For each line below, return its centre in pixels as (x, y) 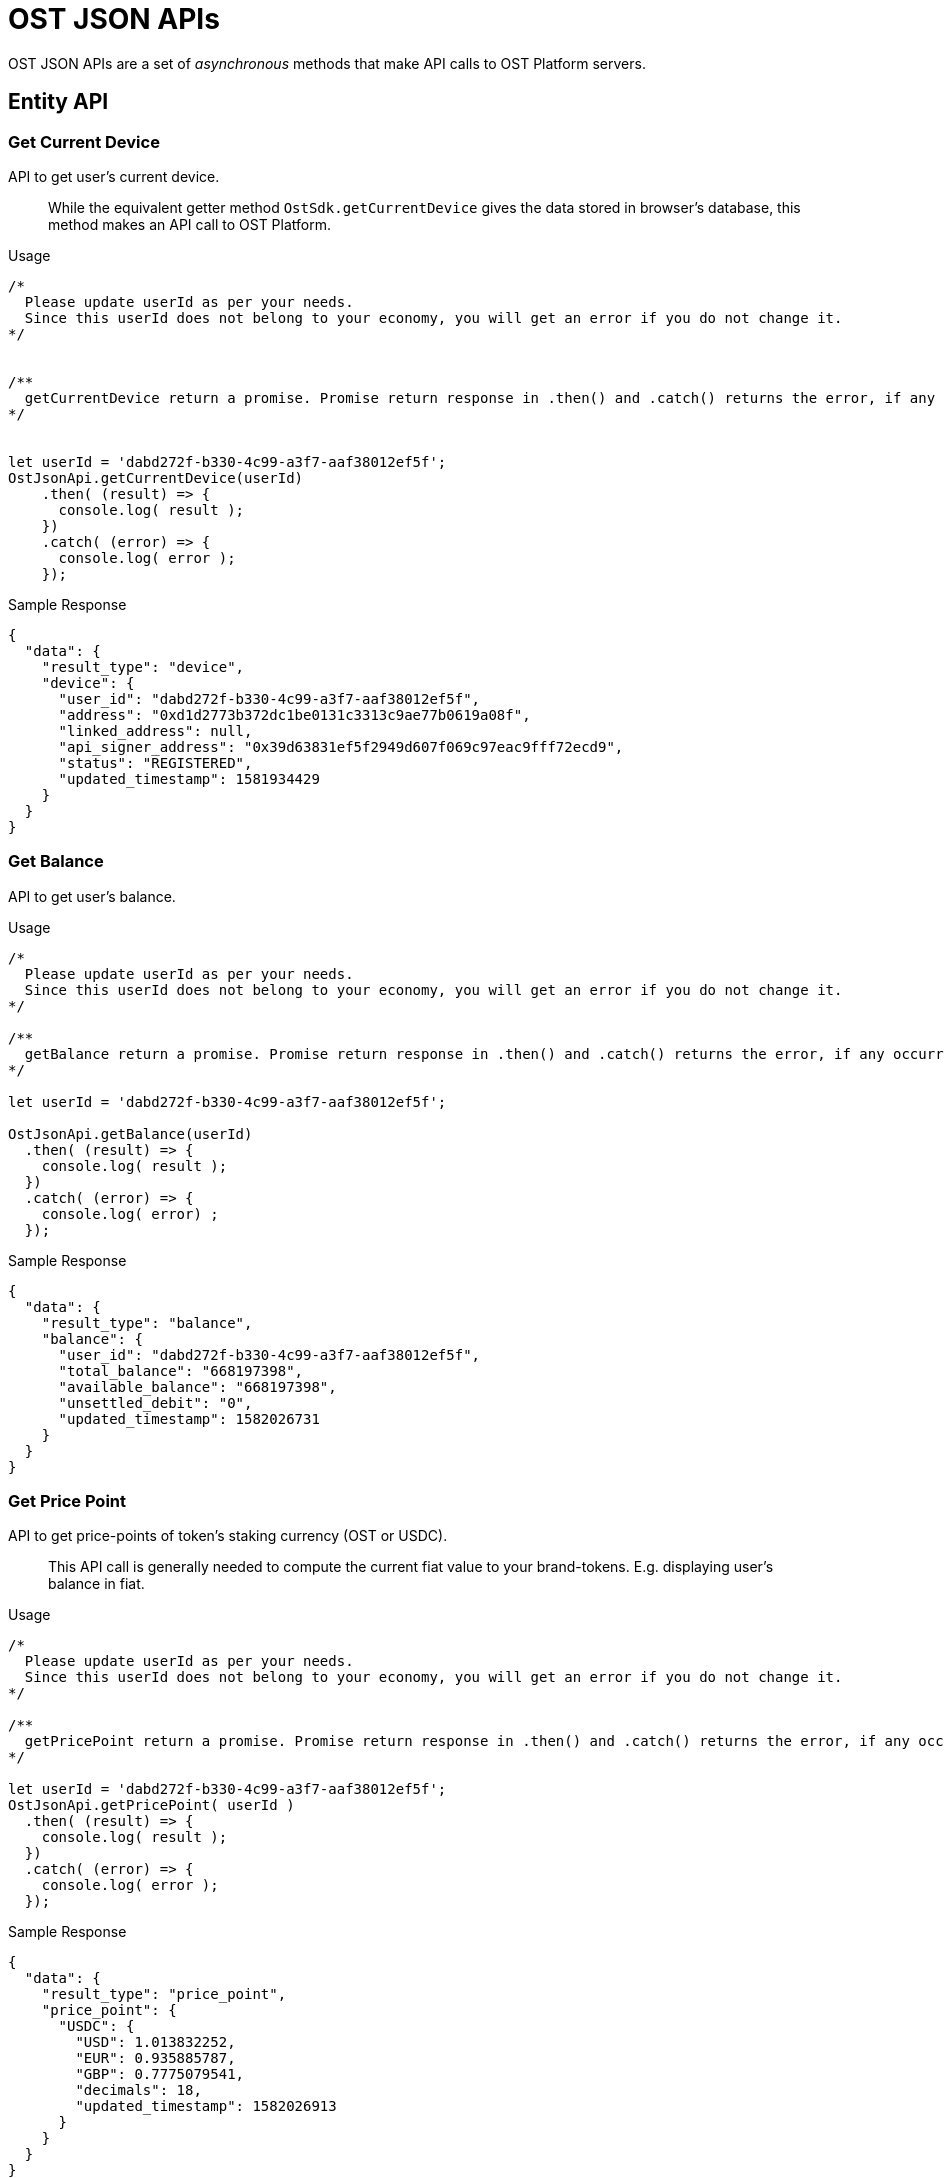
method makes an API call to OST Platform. (190, 224)
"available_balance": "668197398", (197, 1386)
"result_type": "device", (143, 666)
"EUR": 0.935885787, (155, 2058)
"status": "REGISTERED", (155, 762)
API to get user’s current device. (114, 176)
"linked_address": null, (155, 730)
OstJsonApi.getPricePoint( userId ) (151, 1805)
